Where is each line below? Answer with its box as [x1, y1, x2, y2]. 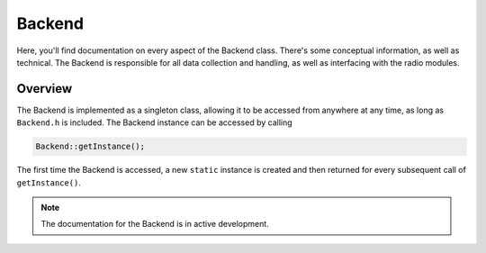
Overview [16, 81, 73, 96]
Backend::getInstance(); [35, 141, 146, 152]
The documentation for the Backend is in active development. [40, 219, 269, 230]
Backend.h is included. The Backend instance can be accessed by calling [16, 117, 292, 128]
